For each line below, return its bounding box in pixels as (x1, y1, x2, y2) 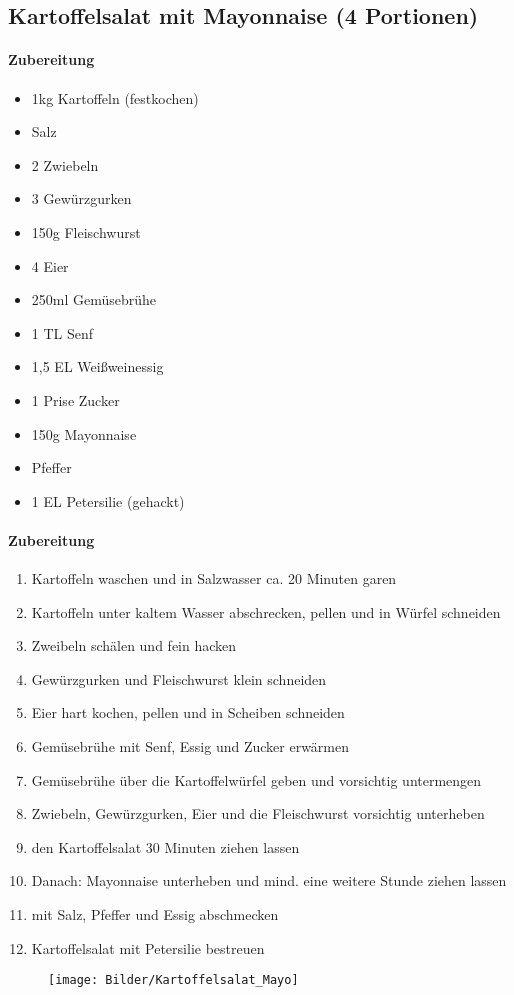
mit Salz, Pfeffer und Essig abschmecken (31, 904, 279, 925)
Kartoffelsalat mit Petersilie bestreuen (31, 937, 265, 958)
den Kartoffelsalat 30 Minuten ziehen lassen (31, 836, 300, 857)
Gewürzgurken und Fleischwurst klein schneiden (31, 668, 327, 689)
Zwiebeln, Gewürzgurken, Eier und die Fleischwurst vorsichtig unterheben (31, 803, 485, 824)
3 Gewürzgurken (31, 188, 132, 209)
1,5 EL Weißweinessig (31, 356, 164, 377)
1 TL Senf (31, 322, 94, 343)
